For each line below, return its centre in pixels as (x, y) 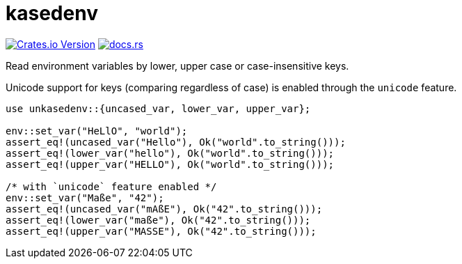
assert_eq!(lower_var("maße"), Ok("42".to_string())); (158, 220)
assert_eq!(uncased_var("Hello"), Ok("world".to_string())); (176, 142)
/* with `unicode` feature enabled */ (111, 186)
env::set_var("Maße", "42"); (85, 197)
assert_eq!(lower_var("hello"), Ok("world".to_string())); (170, 153)
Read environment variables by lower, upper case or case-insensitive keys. (177, 65)
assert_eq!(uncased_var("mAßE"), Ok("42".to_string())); (164, 209)
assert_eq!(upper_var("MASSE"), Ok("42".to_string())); (161, 231)
